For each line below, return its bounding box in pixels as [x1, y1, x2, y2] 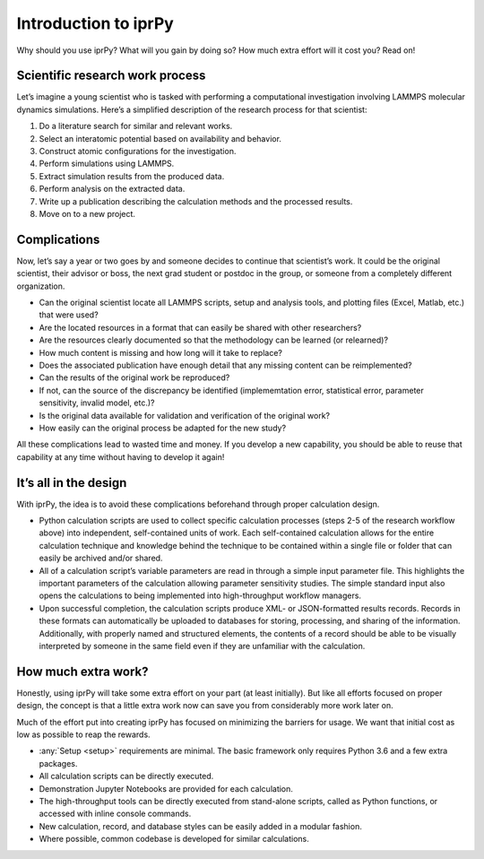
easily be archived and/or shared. [39, 552, 163, 564]
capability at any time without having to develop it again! [16, 451, 225, 462]
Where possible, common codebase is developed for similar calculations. [39, 834, 309, 845]
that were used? [39, 309, 99, 320]
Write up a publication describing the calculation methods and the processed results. [39, 195, 353, 206]
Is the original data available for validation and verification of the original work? [39, 410, 331, 421]
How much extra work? [16, 664, 149, 679]
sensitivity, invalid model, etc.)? [39, 397, 155, 408]
